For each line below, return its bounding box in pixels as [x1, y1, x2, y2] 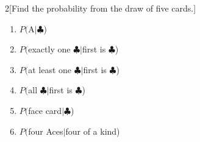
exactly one [28, 43, 71, 55]
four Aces [28, 124, 63, 137]
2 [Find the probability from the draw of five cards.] [5, 2, 196, 14]
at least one [28, 63, 72, 76]
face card [28, 104, 62, 116]
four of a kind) [65, 124, 120, 137]
